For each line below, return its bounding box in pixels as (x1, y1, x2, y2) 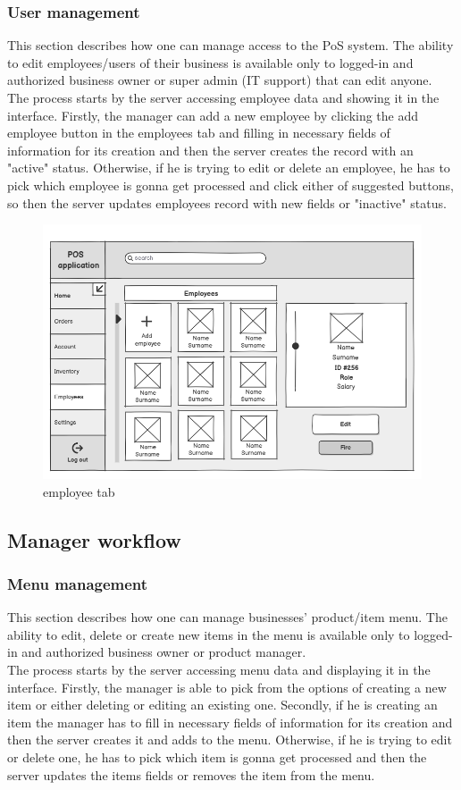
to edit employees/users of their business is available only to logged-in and (7, 53, 414, 71)
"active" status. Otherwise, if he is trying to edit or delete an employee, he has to (7, 158, 450, 177)
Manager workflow (7, 525, 181, 553)
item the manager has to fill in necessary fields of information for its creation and (7, 712, 453, 731)
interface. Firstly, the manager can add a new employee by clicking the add (7, 105, 419, 124)
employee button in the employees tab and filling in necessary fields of (7, 123, 390, 142)
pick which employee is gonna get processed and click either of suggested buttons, (7, 175, 454, 194)
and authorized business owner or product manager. (21, 643, 306, 661)
